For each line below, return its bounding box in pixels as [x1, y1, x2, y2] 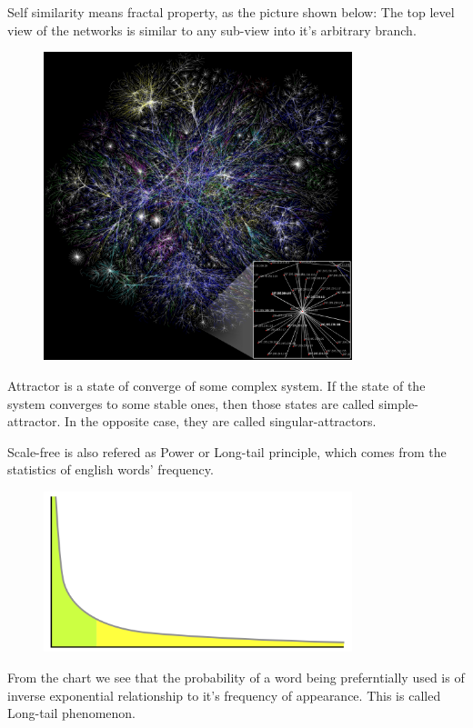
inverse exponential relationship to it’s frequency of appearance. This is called [7, 685, 441, 704]
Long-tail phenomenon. [7, 703, 136, 723]
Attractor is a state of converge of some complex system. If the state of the [7, 375, 426, 394]
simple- [378, 394, 418, 413]
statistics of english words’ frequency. [7, 460, 214, 479]
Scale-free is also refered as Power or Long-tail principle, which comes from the [7, 442, 447, 461]
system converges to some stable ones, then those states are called [7, 394, 375, 413]
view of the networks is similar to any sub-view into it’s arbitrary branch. [7, 20, 417, 39]
